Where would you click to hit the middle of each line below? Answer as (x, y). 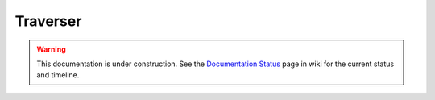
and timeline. (58, 75)
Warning (51, 49)
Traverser (48, 21)
